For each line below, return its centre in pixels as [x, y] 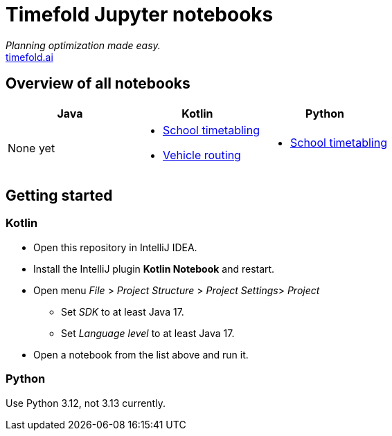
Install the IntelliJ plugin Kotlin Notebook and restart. [154, 269]
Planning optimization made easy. [83, 45]
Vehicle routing [202, 155]
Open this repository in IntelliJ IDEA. [115, 247]
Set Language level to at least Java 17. [148, 333]
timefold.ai [29, 57]
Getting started [59, 196]
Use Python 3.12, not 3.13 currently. [86, 403]
